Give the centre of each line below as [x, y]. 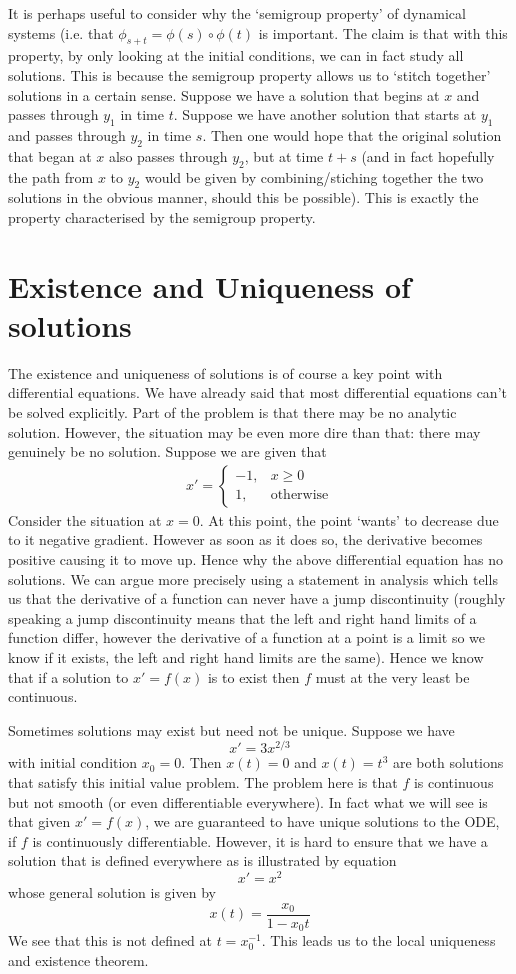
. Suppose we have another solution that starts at [325, 114]
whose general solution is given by [112, 892]
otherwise [299, 495]
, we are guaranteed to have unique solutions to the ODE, [322, 821]
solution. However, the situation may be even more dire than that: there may [244, 431]
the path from [51, 176]
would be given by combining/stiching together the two [314, 176]
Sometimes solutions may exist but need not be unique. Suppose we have [231, 729]
